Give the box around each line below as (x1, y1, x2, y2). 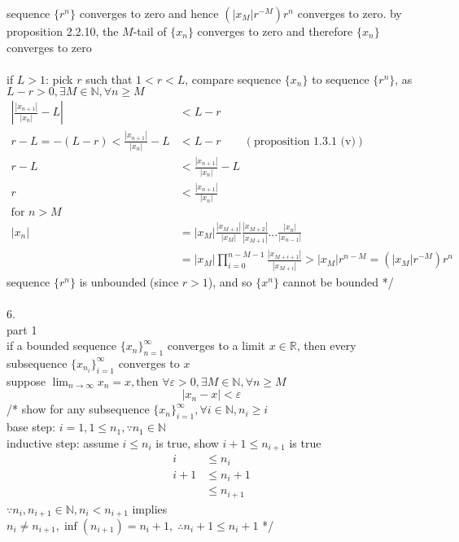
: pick (46, 70, 73, 87)
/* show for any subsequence (7, 400, 150, 417)
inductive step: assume (7, 434, 119, 451)
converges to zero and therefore (197, 23, 353, 39)
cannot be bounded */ (282, 273, 394, 290)
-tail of (133, 23, 167, 39)
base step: (7, 418, 56, 435)
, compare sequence (185, 70, 282, 87)
